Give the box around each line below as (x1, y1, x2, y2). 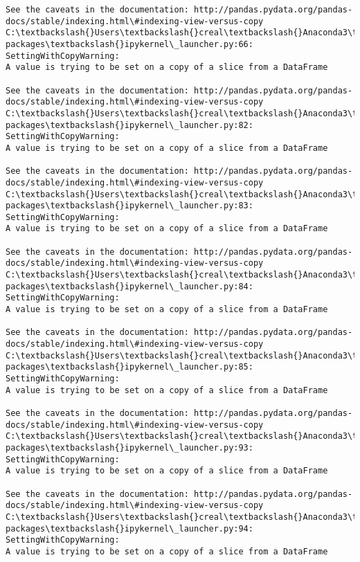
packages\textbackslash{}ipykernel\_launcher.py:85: (6, 362, 253, 372)
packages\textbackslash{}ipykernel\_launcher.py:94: (6, 523, 253, 534)
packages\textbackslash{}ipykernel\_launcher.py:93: (6, 442, 253, 453)
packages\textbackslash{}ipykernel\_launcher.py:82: (6, 120, 253, 130)
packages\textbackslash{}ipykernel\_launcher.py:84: (6, 281, 253, 291)
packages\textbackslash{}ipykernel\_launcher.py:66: (6, 39, 253, 49)
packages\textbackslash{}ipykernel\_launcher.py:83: (6, 201, 253, 211)
